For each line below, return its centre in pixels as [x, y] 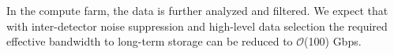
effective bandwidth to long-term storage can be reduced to [150, 41]
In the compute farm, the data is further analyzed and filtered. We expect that [197, 10]
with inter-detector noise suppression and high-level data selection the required [197, 26]
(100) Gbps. [333, 41]
